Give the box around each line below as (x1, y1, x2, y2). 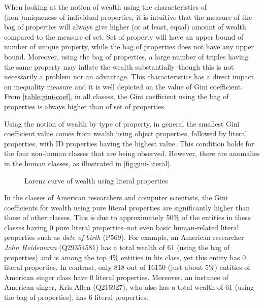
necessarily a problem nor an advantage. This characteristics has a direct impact (4, 71, 254, 82)
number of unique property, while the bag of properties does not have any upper (4, 41, 254, 52)
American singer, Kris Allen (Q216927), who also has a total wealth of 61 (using (4, 282, 254, 292)
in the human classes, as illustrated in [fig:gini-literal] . (4, 158, 172, 168)
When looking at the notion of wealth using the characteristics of (4, 2, 207, 12)
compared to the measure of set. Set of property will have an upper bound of (4, 31, 244, 42)
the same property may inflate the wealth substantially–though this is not (4, 61, 234, 72)
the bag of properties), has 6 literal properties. (4, 292, 148, 302)
